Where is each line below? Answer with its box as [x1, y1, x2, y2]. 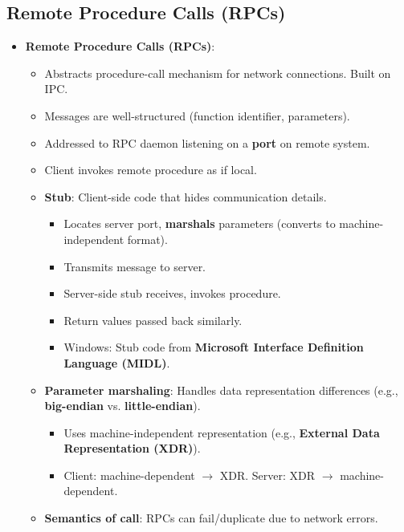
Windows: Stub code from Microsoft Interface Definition [63, 339, 364, 355]
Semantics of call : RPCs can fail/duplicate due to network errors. [44, 510, 378, 526]
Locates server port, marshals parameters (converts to [63, 215, 336, 232]
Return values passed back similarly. [63, 311, 243, 328]
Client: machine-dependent [63, 466, 195, 483]
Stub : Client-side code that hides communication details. [44, 188, 327, 205]
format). [127, 230, 168, 247]
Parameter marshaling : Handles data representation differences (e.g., [44, 381, 398, 398]
